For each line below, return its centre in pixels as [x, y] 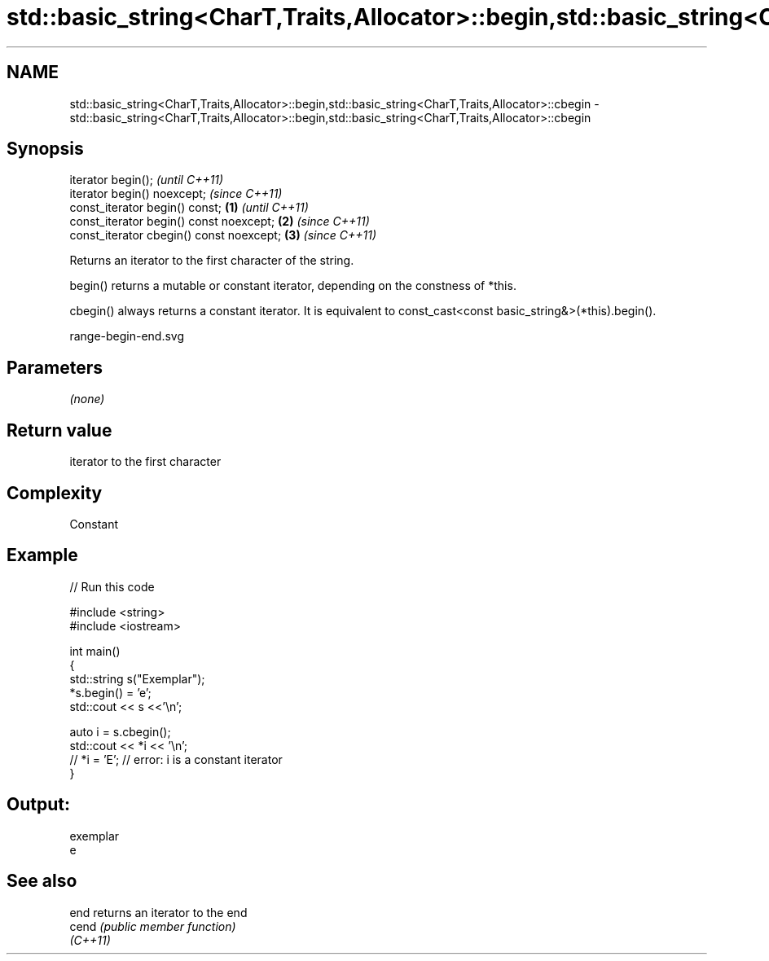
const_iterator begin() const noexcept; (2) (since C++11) [220, 222]
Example [42, 555]
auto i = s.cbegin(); [120, 731]
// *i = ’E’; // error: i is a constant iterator [176, 759]
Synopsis [45, 149]
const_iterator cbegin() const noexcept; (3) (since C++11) [223, 235]
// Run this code [112, 586]
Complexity [55, 493]
